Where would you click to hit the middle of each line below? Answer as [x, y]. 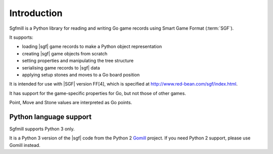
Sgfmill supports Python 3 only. [42, 129]
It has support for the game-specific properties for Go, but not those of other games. [98, 93]
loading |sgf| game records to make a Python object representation [92, 47]
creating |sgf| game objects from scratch [65, 53]
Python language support [51, 117]
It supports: [21, 37]
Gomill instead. [25, 145]
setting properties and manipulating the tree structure [78, 61]
